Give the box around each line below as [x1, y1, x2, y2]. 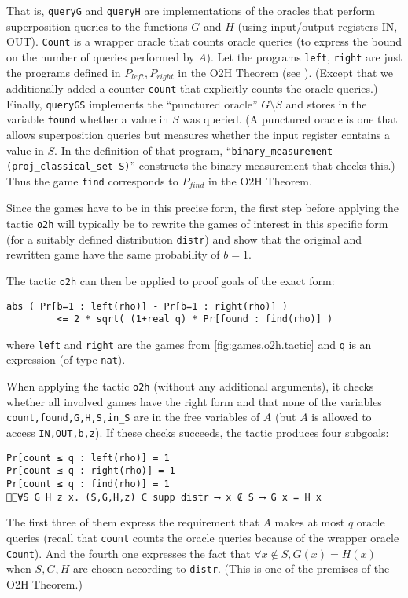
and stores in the [285, 95, 367, 112]
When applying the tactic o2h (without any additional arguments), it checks [6, 378, 374, 394]
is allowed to [311, 409, 372, 425]
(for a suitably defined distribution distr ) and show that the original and [6, 230, 362, 247]
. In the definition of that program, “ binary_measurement [54, 141, 333, 158]
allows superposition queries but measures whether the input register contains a [6, 126, 391, 142]
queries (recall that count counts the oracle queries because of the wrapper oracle [6, 529, 399, 545]
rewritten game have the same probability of [6, 246, 220, 262]
